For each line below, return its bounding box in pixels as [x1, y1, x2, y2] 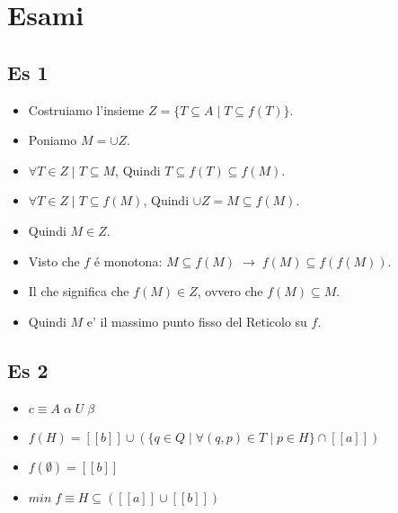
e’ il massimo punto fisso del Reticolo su [86, 311, 307, 330]
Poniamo [28, 130, 77, 149]
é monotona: [93, 251, 163, 270]
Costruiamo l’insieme [28, 100, 145, 119]
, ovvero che [197, 282, 263, 301]
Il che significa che [28, 282, 129, 301]
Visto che [28, 251, 80, 270]
